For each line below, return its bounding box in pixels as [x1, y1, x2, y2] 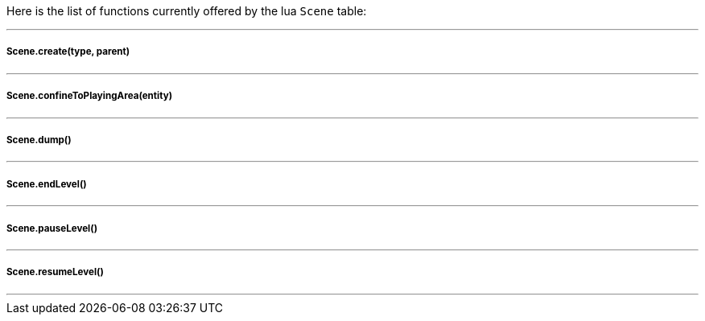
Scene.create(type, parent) [6, 46, 130, 58]
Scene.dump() [6, 134, 72, 146]
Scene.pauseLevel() [6, 222, 98, 234]
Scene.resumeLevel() [6, 266, 104, 278]
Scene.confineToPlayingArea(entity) [6, 90, 173, 102]
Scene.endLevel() [6, 178, 87, 190]
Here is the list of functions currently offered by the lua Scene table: [6, 4, 367, 18]
